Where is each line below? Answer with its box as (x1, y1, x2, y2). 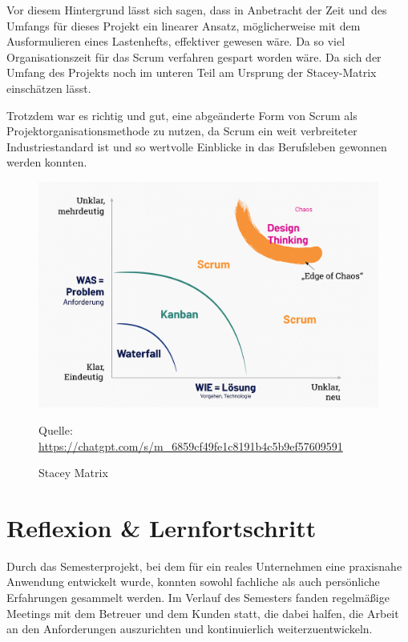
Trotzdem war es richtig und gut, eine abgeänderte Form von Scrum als (6, 106, 358, 123)
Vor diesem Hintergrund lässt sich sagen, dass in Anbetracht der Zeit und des (6, 2, 387, 18)
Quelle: (38, 421, 73, 438)
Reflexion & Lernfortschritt (6, 511, 317, 544)
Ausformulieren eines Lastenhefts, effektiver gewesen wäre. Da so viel (6, 33, 345, 50)
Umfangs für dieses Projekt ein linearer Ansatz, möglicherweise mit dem (6, 17, 361, 34)
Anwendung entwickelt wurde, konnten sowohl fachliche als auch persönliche (6, 573, 380, 590)
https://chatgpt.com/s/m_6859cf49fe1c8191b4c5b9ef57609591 (38, 437, 343, 454)
